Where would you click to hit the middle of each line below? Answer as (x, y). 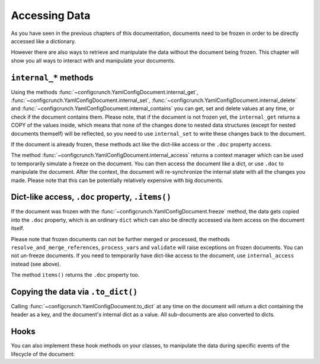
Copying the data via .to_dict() (74, 291)
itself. (18, 228)
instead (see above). (36, 264)
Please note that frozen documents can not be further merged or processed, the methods (121, 239)
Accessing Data (51, 15)
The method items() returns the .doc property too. (75, 275)
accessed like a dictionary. (44, 41)
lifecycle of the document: (43, 354)
